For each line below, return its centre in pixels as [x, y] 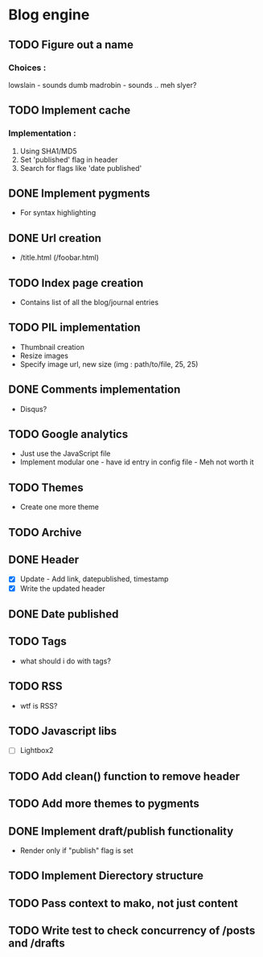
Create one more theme [59, 507]
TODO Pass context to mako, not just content [123, 903]
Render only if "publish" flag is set [77, 851]
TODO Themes [46, 487]
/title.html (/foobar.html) [59, 258]
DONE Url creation [55, 238]
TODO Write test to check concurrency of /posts [132, 931]
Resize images [44, 356]
